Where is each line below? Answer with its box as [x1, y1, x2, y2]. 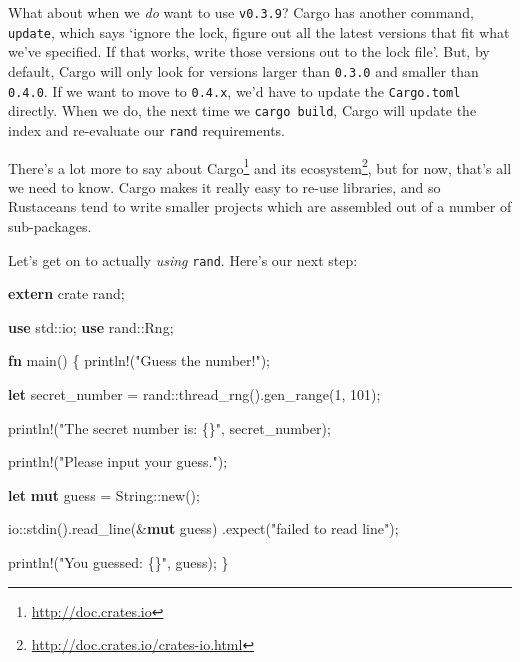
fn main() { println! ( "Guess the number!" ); [8, 350, 270, 371]
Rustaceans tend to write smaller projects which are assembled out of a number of [8, 196, 512, 217]
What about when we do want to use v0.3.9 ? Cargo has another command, [8, 2, 474, 22]
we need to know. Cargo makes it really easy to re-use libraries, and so [8, 176, 441, 197]
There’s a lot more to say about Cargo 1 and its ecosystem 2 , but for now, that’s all [8, 154, 512, 178]
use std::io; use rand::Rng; [8, 316, 174, 337]
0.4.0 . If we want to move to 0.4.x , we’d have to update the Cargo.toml [8, 80, 461, 101]
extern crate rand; [8, 283, 125, 304]
